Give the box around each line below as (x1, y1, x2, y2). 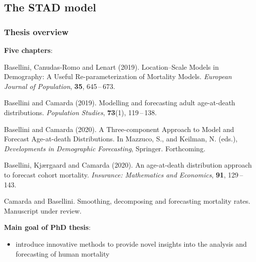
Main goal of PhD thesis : (4, 222, 91, 232)
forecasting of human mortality (15, 248, 110, 259)
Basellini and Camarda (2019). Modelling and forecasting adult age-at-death (4, 97, 235, 108)
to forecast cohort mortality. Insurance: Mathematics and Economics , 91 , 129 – (4, 169, 243, 179)
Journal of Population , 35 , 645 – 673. (4, 81, 115, 91)
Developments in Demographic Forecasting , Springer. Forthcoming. (4, 143, 206, 153)
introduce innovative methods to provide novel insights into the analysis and (15, 238, 247, 249)
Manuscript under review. (4, 205, 82, 216)
